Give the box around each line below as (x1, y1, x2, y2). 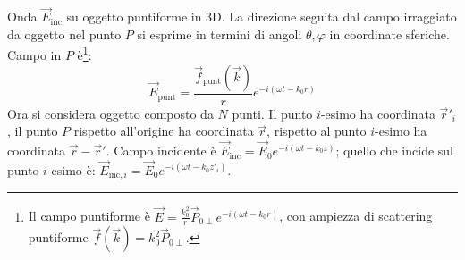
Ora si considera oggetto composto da (7, 104, 214, 122)
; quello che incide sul (335, 141, 453, 160)
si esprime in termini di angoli (137, 24, 302, 43)
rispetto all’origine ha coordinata (73, 122, 254, 140)
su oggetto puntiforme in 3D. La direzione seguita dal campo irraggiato (66, 7, 457, 26)
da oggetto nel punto (7, 24, 122, 43)
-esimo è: (46, 160, 96, 179)
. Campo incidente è (106, 141, 216, 160)
